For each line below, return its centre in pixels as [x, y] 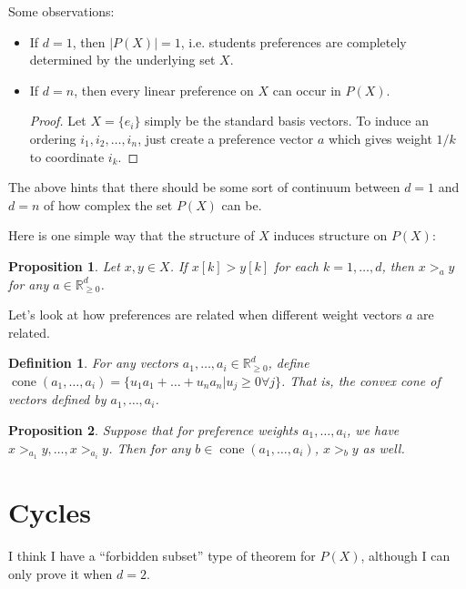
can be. [242, 204]
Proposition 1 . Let [64, 265]
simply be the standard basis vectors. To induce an [287, 121]
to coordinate [67, 156]
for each [296, 265]
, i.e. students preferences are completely [294, 41]
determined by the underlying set [122, 60]
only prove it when [61, 573]
